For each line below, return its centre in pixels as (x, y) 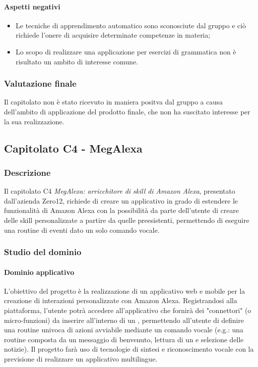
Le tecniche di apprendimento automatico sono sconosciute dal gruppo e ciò (131, 25)
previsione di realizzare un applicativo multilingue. (81, 358)
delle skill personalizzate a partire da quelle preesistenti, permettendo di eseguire (127, 220)
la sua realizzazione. (34, 121)
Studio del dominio (43, 252)
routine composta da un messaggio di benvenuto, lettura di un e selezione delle (124, 339)
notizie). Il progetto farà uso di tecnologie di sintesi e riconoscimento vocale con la (129, 349)
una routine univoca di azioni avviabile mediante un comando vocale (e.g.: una (124, 330)
